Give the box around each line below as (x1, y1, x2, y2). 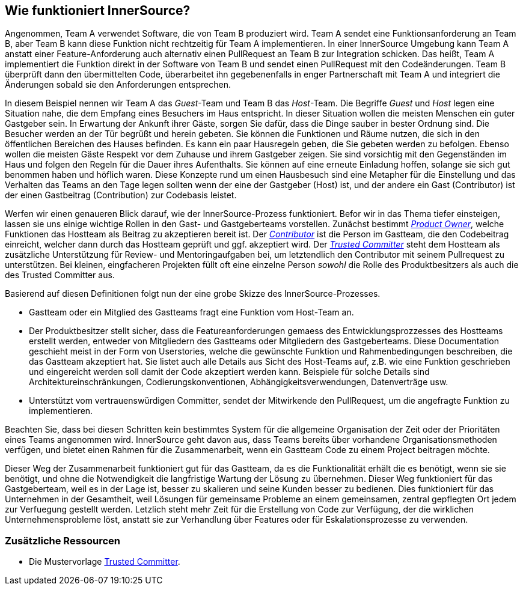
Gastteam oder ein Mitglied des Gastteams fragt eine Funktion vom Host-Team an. (29, 307, 354, 318)
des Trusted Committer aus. (5, 270, 115, 281)
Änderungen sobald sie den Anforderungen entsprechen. (5, 79, 231, 90)
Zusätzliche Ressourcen (5, 534, 121, 547)
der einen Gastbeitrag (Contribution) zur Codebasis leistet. (5, 190, 237, 201)
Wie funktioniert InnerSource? (5, 3, 191, 18)
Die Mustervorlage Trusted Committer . (29, 556, 180, 567)
